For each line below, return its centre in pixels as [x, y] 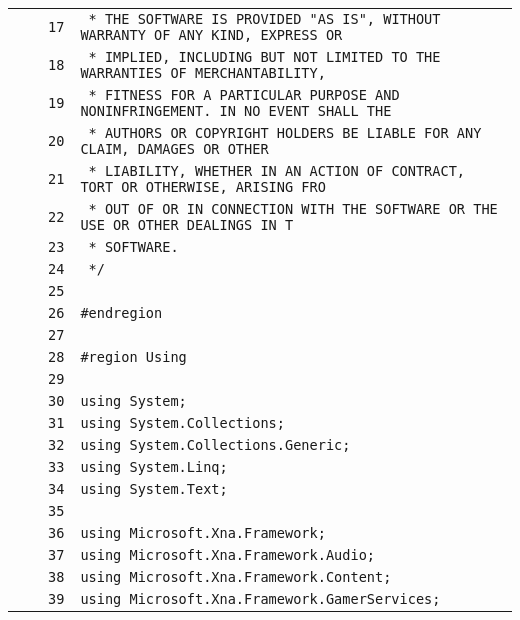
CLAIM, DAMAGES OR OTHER [174, 149]
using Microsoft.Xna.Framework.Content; [236, 577]
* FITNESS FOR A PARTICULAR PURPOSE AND [244, 95]
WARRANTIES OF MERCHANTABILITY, [203, 73]
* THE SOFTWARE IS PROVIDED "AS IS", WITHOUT [264, 19]
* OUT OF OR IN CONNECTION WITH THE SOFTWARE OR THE [293, 209]
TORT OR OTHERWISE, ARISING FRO [203, 187]
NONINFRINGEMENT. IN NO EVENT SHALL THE [236, 111]
